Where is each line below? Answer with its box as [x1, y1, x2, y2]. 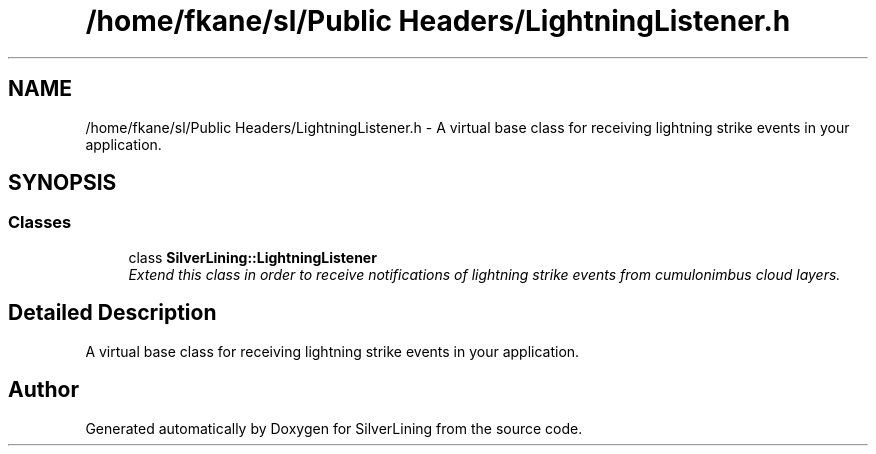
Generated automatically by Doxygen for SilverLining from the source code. [85, 419, 583, 437]
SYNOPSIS [8, 170, 117, 196]
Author [8, 377, 79, 403]
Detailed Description [8, 300, 217, 326]
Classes [8, 212, 72, 233]
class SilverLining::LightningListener [128, 248, 377, 266]
